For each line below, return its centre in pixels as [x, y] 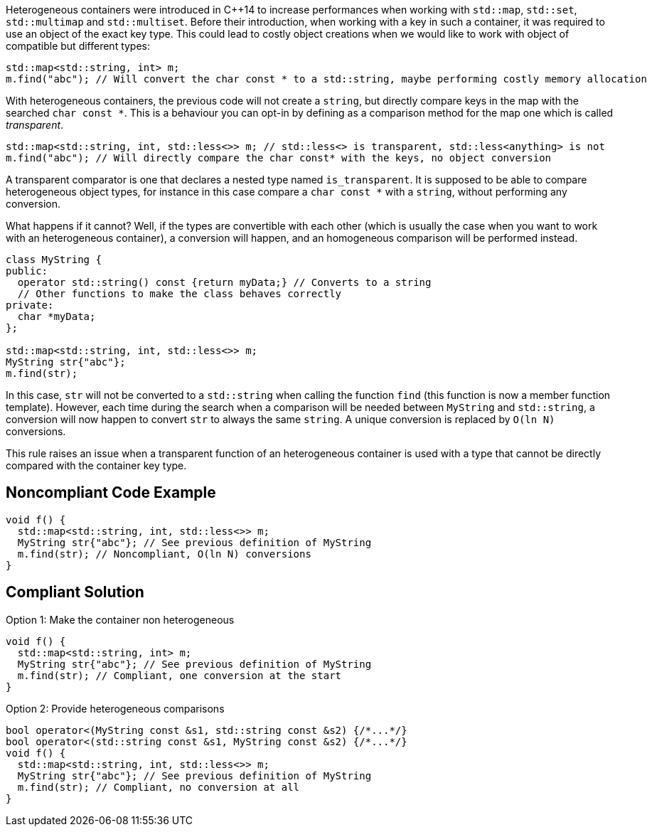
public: [27, 271]
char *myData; [57, 316]
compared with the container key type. [96, 465]
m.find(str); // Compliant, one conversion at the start [180, 675]
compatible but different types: [78, 46]
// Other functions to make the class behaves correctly [180, 294]
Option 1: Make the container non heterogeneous [120, 619]
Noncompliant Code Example [111, 493]
